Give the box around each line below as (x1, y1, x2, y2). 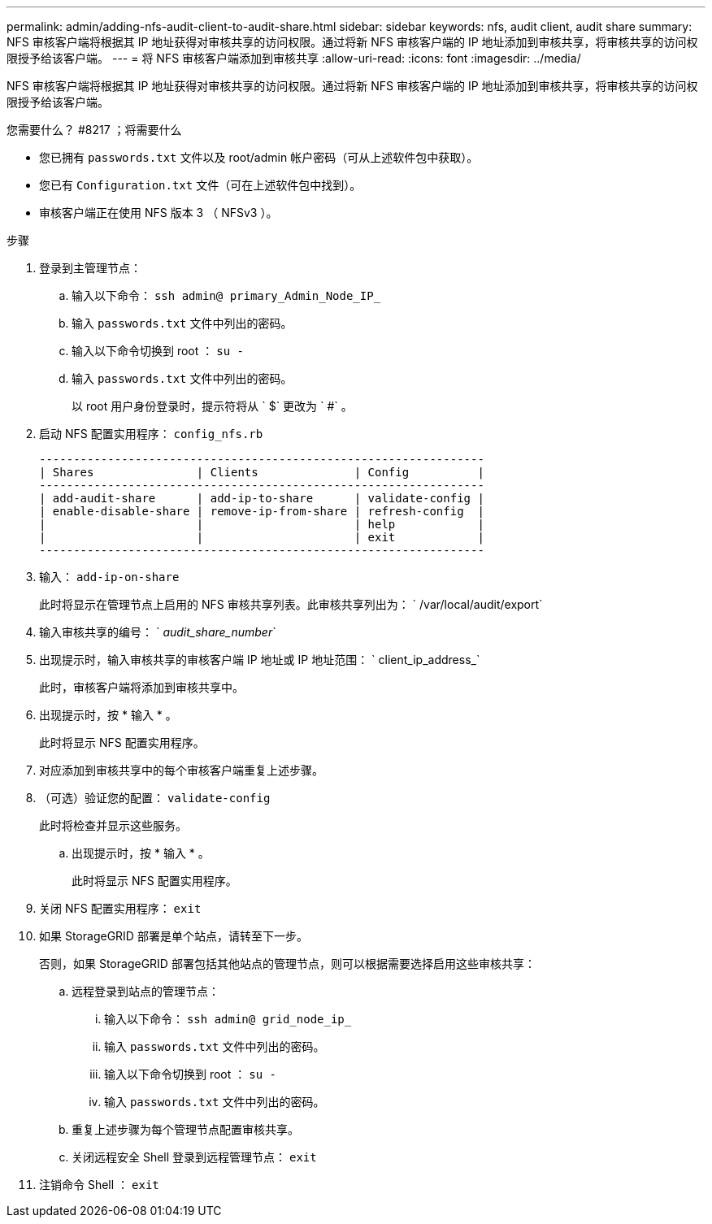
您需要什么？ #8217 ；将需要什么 (7, 123, 182, 137)
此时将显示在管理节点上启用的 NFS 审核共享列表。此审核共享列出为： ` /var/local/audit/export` (39, 597, 543, 611)
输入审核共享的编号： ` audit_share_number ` (39, 625, 276, 639)
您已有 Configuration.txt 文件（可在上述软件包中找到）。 (39, 178, 362, 192)
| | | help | (39, 518, 484, 531)
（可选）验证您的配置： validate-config (39, 791, 271, 805)
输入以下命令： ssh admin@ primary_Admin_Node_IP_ (72, 289, 381, 302)
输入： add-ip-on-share (39, 570, 180, 584)
